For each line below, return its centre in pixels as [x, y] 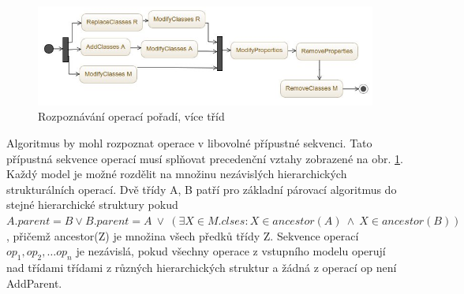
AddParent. [34, 283]
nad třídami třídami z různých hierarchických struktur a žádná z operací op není [202, 267]
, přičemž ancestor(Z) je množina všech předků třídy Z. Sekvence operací [183, 235]
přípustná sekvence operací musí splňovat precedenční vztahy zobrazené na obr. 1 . [205, 158]
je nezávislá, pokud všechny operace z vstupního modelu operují [231, 251]
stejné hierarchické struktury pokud [92, 205]
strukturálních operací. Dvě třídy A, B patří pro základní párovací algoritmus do [202, 189]
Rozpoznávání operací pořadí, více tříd [131, 116]
